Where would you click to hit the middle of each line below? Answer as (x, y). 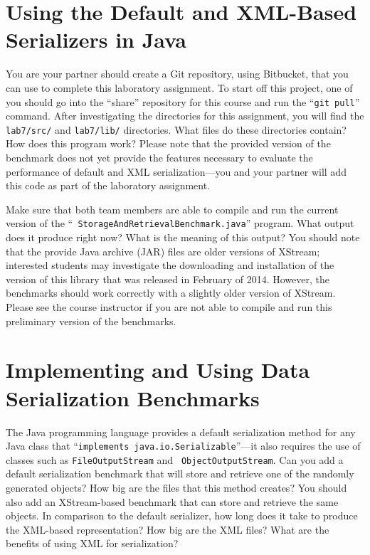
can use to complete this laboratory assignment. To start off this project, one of (179, 87)
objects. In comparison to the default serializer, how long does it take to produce (182, 516)
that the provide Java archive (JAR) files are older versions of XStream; (163, 251)
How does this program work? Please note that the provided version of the (168, 143)
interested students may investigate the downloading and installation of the (170, 265)
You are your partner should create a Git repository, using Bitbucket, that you (177, 74)
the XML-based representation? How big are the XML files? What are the (168, 529)
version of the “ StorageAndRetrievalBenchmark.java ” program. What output (180, 223)
